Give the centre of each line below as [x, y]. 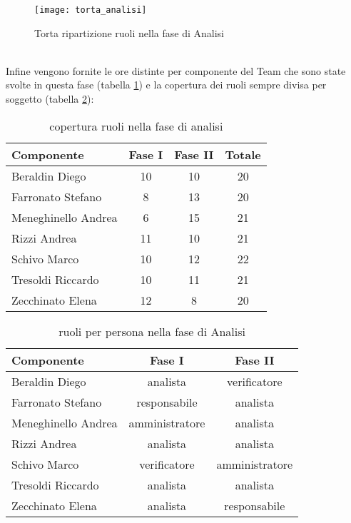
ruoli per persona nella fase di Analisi [152, 331]
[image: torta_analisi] [91, 10]
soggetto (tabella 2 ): [50, 99]
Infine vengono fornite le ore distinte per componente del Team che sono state [176, 70]
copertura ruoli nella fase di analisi [136, 126]
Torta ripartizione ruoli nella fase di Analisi [129, 32]
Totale [243, 154]
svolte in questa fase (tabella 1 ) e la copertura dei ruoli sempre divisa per [166, 85]
